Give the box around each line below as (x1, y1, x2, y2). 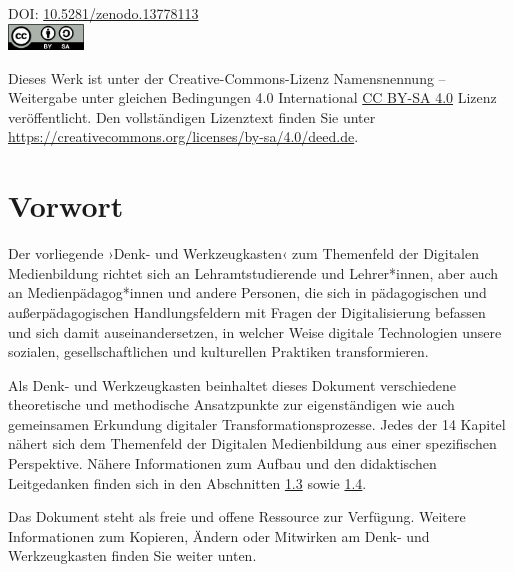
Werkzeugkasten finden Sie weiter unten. (8, 545, 257, 566)
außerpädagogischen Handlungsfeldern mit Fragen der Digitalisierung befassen (8, 301, 486, 322)
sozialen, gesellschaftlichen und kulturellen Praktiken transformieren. (8, 341, 429, 362)
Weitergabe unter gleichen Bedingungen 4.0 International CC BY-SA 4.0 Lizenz (8, 87, 497, 108)
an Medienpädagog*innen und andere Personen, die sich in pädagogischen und (8, 282, 487, 303)
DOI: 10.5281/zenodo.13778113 (8, 3, 199, 23)
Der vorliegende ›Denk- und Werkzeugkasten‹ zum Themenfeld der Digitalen (8, 243, 479, 264)
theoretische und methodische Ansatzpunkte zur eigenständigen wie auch (8, 394, 455, 415)
